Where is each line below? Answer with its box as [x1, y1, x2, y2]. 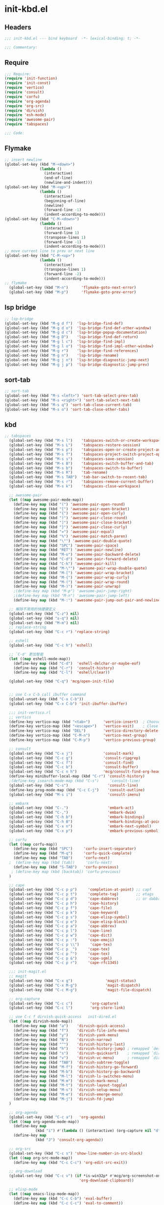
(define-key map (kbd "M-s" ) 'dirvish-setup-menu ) [13, 1088, 121, 1092]
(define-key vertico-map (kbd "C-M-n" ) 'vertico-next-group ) [9, 733, 147, 738]
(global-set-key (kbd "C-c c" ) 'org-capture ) [9, 1001, 119, 1006]
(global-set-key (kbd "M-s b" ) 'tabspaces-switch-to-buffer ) [9, 465, 143, 470]
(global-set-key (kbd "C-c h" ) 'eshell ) [9, 643, 93, 648]
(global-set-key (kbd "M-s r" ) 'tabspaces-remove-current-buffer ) [9, 479, 154, 485]
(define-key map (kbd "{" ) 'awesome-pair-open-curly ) [13, 511, 125, 516]
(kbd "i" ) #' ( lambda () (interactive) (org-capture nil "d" [35, 1128, 161, 1133]
